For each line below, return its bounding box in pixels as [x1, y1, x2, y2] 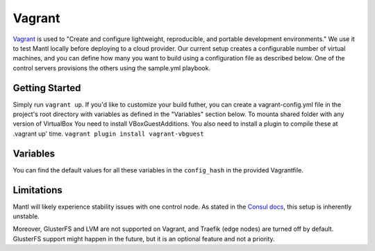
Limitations [12, 184, 62, 196]
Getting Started [12, 82, 81, 94]
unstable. [12, 212, 40, 220]
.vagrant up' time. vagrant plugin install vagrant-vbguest [12, 129, 204, 138]
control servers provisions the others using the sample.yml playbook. [12, 63, 211, 72]
